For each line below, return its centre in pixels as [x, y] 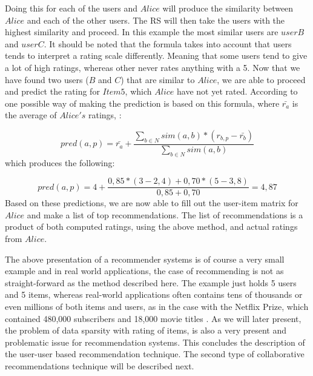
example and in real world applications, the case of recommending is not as [144, 271]
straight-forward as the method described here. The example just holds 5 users [151, 282]
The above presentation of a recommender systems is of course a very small [145, 259]
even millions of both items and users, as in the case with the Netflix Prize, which [157, 306]
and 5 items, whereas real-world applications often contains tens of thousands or [154, 294]
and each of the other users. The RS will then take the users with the [156, 20]
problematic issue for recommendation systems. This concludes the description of [155, 342]
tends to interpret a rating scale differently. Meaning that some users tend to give [156, 55]
